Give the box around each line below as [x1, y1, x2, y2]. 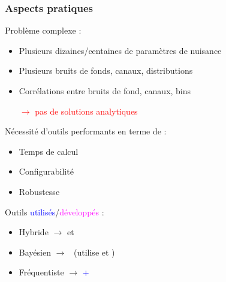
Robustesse [19, 185, 60, 197]
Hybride [19, 226, 49, 238]
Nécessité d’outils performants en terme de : [5, 125, 167, 137]
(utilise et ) [74, 245, 115, 258]
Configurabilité [19, 165, 74, 178]
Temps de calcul [19, 145, 79, 157]
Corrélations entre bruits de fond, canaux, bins [19, 85, 191, 97]
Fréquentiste [19, 266, 64, 278]
